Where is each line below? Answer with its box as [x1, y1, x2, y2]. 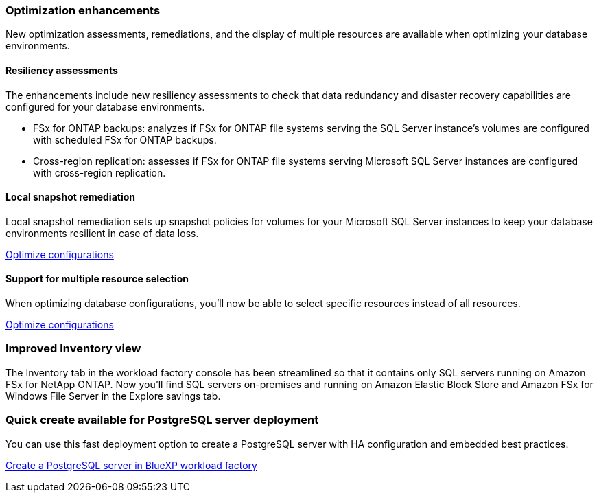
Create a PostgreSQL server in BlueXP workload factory [5, 459, 257, 471]
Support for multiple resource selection [5, 273, 189, 285]
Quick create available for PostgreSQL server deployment [5, 413, 319, 427]
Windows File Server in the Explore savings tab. [5, 389, 221, 402]
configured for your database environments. [5, 100, 205, 113]
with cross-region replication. [33, 166, 166, 179]
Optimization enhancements [5, 3, 161, 17]
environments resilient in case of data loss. [5, 227, 199, 239]
